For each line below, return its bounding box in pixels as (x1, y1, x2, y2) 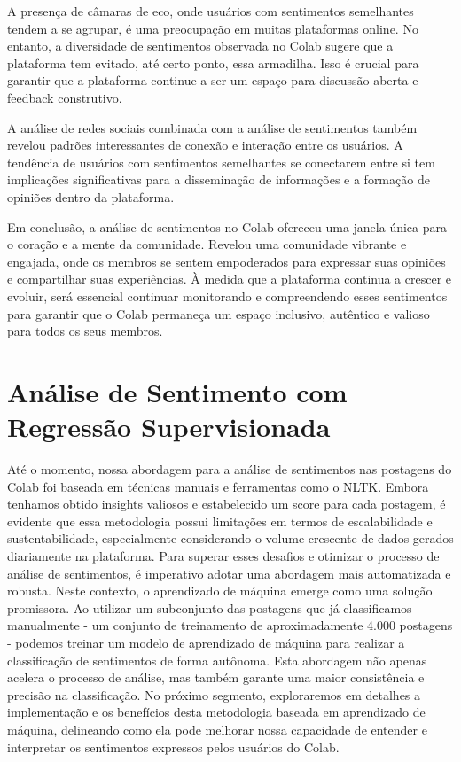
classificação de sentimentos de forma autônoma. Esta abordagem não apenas (7, 650, 427, 669)
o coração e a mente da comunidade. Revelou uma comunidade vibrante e (7, 235, 407, 253)
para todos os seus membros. (7, 322, 163, 340)
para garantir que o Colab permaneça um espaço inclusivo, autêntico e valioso (7, 304, 430, 323)
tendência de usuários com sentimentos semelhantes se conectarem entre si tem (7, 152, 435, 171)
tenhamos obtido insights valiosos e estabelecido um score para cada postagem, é (7, 494, 446, 513)
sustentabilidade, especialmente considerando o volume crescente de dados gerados (7, 529, 454, 548)
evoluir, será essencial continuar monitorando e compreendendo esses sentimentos (7, 286, 448, 305)
